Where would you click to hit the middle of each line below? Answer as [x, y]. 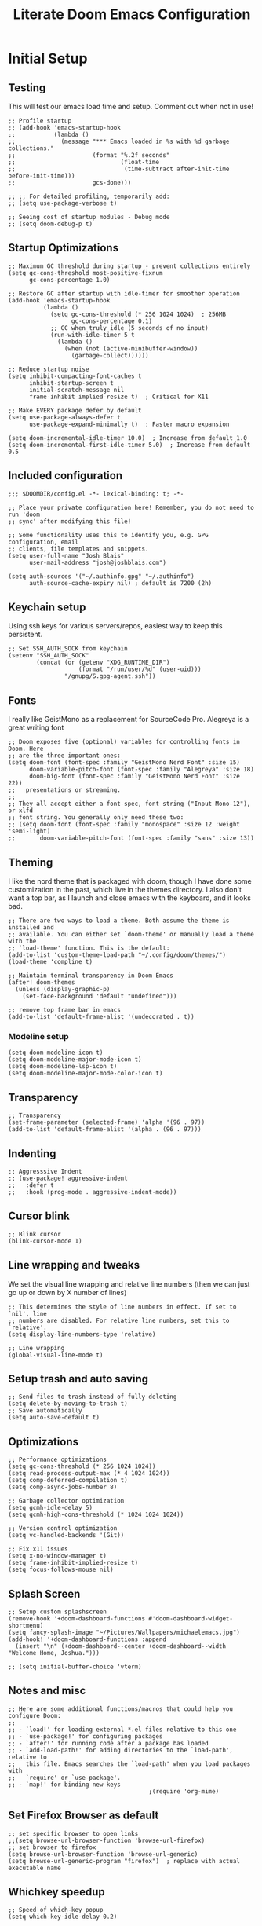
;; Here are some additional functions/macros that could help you [121, 1709]
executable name [35, 1868]
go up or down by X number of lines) [67, 1292]
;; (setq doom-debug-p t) [50, 224]
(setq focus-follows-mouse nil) [61, 1570]
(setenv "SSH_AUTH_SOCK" [49, 656]
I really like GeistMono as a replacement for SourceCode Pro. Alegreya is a [129, 720]
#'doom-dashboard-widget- [191, 1619]
